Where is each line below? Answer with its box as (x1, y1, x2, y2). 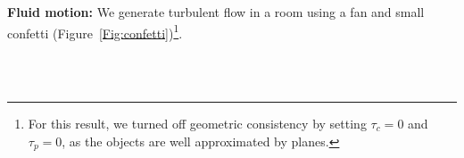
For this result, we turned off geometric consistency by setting (28, 114, 367, 133)
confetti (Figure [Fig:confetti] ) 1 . (7, 21, 183, 42)
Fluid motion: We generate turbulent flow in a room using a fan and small (7, 3, 425, 21)
